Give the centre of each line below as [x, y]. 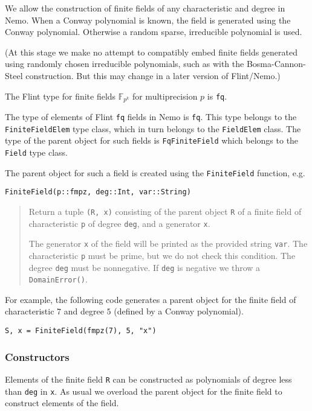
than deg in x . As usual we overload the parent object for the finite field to [144, 391]
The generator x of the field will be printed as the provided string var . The [168, 244]
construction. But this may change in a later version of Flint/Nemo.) [153, 75]
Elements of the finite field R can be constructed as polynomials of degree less [148, 379]
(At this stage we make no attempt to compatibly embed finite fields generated [151, 52]
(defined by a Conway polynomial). [179, 311]
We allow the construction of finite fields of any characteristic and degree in [145, 8]
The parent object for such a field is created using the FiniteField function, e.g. [155, 172]
